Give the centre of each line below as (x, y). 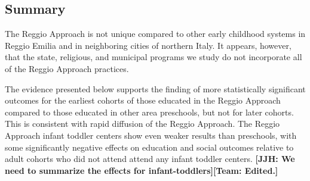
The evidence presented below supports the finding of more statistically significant (155, 88)
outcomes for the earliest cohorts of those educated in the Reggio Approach (143, 100)
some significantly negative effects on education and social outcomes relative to (149, 147)
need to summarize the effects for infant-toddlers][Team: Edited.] (142, 170)
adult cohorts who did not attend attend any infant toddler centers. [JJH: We (150, 159)
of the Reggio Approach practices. (67, 68)
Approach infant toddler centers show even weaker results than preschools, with (151, 135)
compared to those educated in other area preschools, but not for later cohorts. (149, 112)
